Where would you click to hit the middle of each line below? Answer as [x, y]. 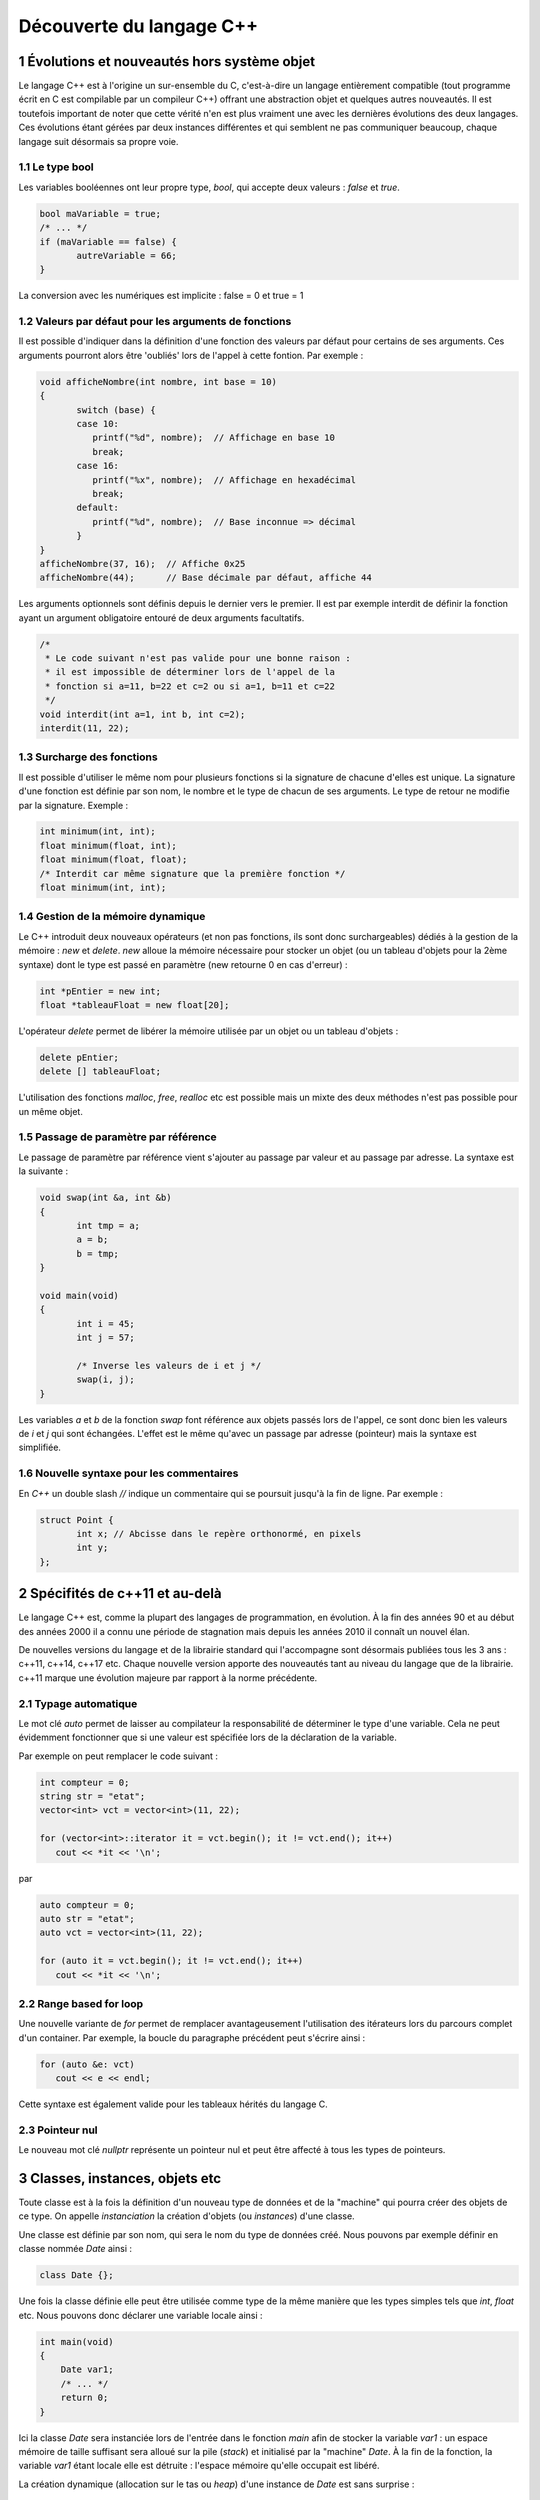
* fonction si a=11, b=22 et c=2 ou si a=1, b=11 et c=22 [190, 686]
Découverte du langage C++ [138, 26]
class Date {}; [76, 2275]
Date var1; [87, 2369]
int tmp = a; [108, 1225]
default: [98, 508]
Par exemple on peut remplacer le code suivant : [118, 1756]
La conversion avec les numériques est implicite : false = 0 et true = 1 [161, 296]
